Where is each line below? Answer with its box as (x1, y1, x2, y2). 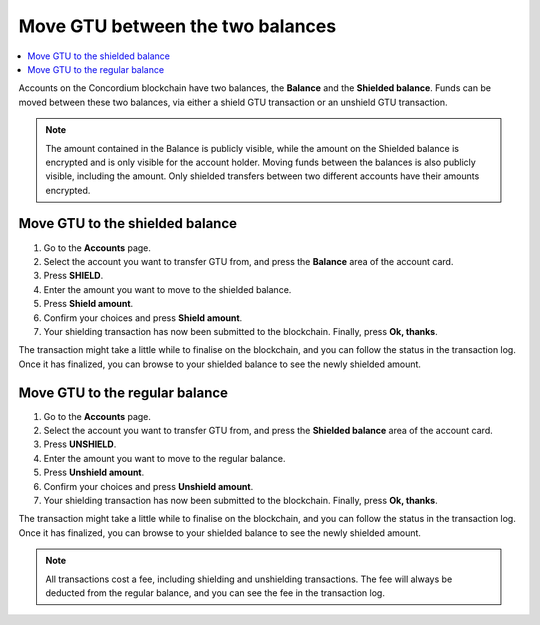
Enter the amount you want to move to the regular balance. (43, 452, 286, 464)
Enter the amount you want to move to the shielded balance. (43, 283, 292, 295)
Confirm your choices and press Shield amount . (43, 311, 243, 324)
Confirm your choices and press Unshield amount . (43, 480, 254, 492)
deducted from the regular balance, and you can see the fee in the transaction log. (45, 586, 385, 599)
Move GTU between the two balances (18, 15, 337, 37)
